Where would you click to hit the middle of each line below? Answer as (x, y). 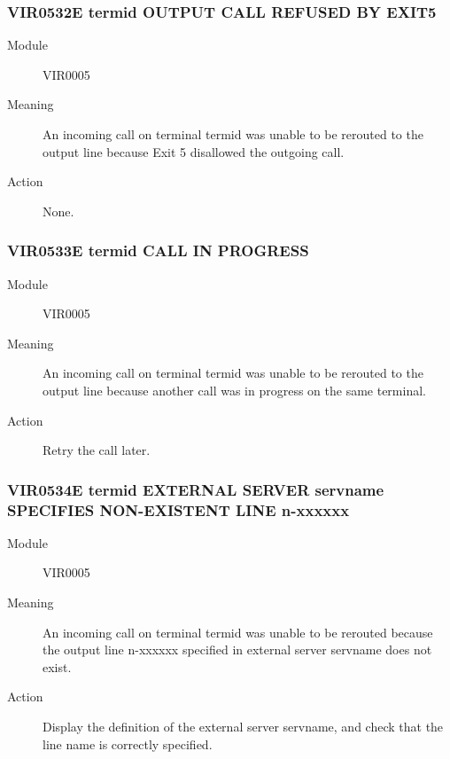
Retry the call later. (97, 450)
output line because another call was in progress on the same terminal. (234, 390)
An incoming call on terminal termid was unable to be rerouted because (238, 632)
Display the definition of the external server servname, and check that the (243, 727)
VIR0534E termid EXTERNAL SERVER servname (196, 489)
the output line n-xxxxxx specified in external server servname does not (237, 649)
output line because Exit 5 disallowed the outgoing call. (194, 151)
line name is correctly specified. (128, 743)
